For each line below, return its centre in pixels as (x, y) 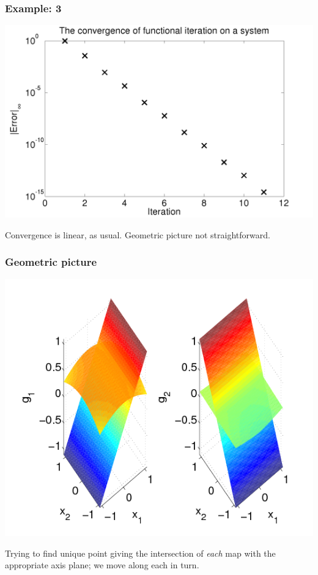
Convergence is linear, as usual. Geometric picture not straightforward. (138, 234)
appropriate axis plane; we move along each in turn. (102, 565)
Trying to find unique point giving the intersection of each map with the (140, 553)
